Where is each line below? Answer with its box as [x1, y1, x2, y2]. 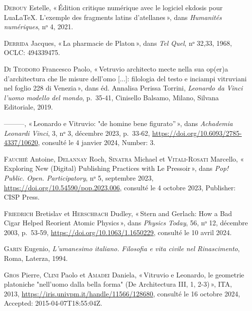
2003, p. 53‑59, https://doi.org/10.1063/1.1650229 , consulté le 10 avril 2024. [4, 227, 232, 237]
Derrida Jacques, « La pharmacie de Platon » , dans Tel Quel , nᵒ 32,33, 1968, [4, 37, 232, 48]
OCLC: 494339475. [4, 47, 60, 57]
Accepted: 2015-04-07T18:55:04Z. [4, 298, 103, 308]
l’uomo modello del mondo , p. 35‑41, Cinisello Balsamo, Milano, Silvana [4, 92, 219, 102]
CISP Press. [4, 192, 40, 202]
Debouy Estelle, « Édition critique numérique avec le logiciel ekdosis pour [4, 2, 223, 12]
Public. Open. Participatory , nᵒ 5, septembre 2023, [4, 172, 154, 183]
